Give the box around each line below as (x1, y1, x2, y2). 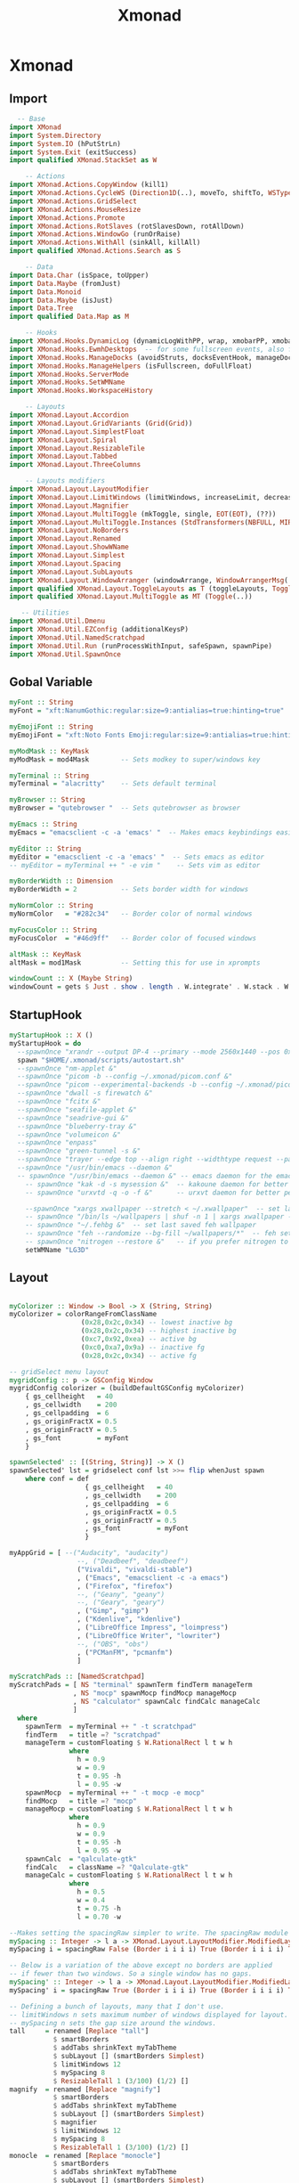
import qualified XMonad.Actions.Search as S (9, 247, 181, 256)
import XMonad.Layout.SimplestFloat (9, 427, 145, 436)
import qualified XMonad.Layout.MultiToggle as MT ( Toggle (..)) (9, 592, 253, 601)
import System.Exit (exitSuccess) (9, 148, 138, 157)
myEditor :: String (9, 843, 82, 853)
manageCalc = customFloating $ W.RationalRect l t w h (25, 1871, 233, 1880)
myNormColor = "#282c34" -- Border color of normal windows (9, 909, 253, 918)
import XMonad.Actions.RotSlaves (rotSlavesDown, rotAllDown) (9, 222, 245, 231)
